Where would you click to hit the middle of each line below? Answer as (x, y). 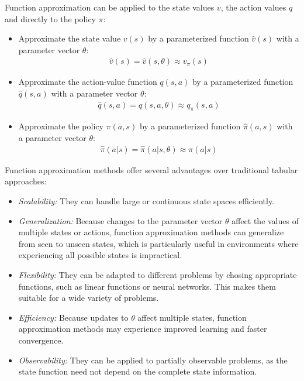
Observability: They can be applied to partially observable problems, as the (153, 360)
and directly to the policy (51, 18)
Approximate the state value (70, 38)
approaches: (26, 181)
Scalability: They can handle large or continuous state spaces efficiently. (146, 201)
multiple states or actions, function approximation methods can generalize (151, 232)
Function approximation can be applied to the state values (110, 7)
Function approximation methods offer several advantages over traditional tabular (151, 169)
